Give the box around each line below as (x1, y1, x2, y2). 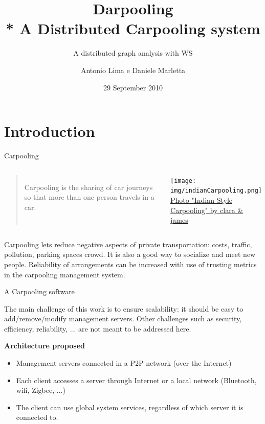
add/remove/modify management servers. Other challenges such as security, (4, 313, 242, 324)
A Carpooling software (4, 286, 75, 297)
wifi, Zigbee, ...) (16, 385, 65, 395)
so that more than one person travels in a (24, 192, 154, 202)
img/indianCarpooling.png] (170, 187, 262, 195)
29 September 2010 (103, 82, 163, 92)
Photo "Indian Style (170, 194, 232, 205)
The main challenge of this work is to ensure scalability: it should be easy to (4, 303, 244, 314)
